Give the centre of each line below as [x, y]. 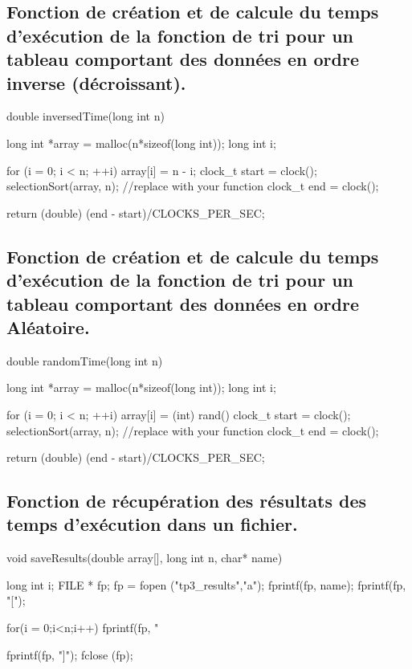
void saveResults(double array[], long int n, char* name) [145, 558]
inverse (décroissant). [96, 82]
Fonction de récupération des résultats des [187, 501]
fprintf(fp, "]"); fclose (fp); [70, 654]
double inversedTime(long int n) [86, 116]
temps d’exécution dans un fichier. [152, 524]
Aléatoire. [48, 326]
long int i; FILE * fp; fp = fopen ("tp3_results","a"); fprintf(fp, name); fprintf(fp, [206, 584]
